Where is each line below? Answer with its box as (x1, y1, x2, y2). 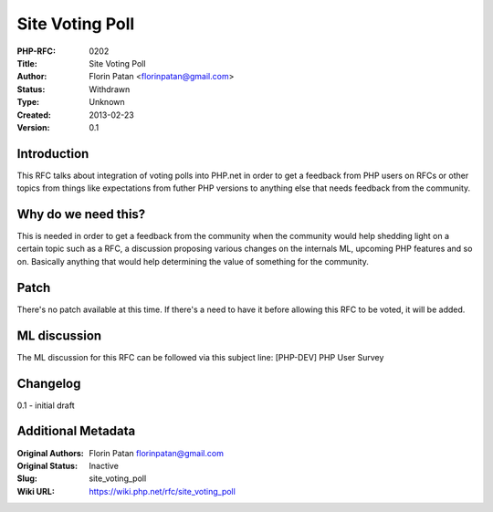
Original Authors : (16, 447, 84, 458)
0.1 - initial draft (16, 400, 75, 411)
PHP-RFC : (16, 46, 57, 57)
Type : (16, 97, 40, 108)
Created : (16, 110, 52, 120)
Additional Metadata (16, 423, 136, 439)
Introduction (16, 146, 89, 162)
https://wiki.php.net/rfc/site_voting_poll (89, 486, 236, 496)
